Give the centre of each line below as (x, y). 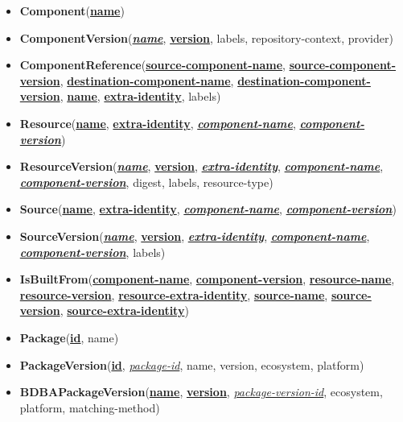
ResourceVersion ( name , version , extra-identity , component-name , (201, 166)
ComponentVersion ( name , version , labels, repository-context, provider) (206, 37)
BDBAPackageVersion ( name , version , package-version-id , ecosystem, (201, 392)
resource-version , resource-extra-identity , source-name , (174, 294)
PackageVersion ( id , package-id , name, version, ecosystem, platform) (192, 364)
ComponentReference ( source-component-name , (152, 65)
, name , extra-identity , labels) (140, 96)
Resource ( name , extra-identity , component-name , (158, 123)
